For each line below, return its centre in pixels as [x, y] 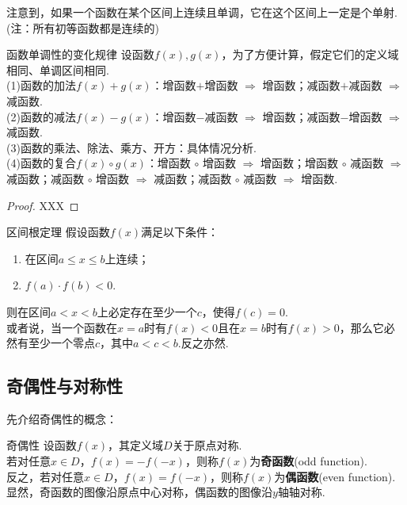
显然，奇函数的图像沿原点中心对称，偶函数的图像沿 [139, 492]
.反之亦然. [203, 343]
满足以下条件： [180, 232]
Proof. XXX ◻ [43, 205]
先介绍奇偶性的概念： [62, 418]
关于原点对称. [207, 445]
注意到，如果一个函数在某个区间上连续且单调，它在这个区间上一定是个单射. [202, 12]
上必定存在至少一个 [147, 311]
